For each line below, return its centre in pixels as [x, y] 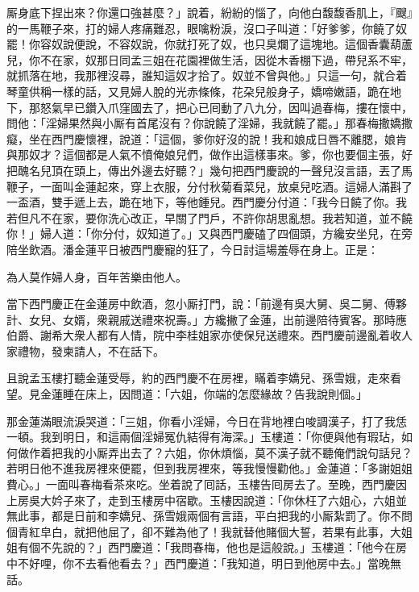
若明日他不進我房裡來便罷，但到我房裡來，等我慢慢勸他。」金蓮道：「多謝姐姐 [209, 468]
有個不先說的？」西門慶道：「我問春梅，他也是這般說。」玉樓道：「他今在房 [212, 547]
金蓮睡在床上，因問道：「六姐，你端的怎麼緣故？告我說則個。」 [203, 394]
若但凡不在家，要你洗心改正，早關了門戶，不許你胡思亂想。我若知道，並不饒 [209, 217]
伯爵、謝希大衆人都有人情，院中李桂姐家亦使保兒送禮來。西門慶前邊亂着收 [204, 335]
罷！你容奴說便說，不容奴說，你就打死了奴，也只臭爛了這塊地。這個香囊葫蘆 [209, 44]
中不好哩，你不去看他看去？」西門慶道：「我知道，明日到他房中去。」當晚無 [204, 563]
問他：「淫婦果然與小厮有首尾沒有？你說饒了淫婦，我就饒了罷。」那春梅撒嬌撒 [209, 123]
